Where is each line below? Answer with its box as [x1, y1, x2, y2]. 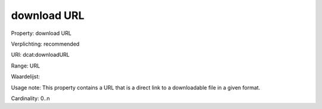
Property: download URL [11, 30, 72, 37]
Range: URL [11, 62, 41, 69]
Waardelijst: [11, 73, 40, 80]
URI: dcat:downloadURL [11, 51, 70, 59]
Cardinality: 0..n [11, 95, 50, 102]
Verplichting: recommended [11, 40, 80, 47]
